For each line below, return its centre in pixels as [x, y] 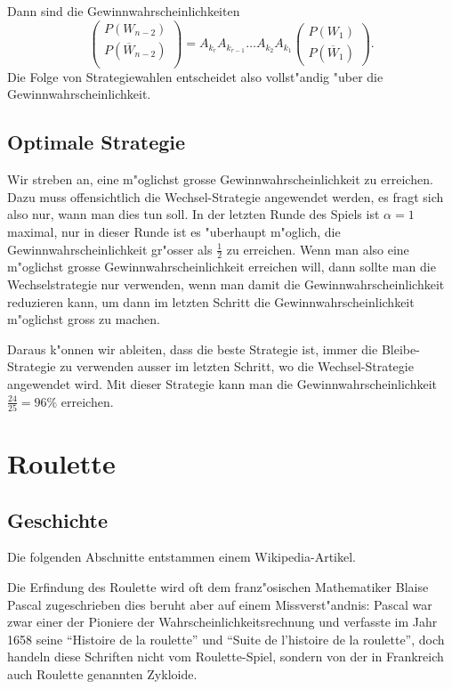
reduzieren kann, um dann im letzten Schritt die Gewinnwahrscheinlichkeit [211, 301]
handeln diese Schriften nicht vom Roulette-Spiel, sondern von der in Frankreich [226, 657]
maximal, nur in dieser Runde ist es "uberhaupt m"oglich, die [174, 231]
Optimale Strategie [97, 142]
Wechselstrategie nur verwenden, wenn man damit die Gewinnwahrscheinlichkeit [226, 284]
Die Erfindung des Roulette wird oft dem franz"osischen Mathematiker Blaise [218, 586]
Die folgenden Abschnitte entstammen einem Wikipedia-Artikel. [182, 557]
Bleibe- [400, 349]
